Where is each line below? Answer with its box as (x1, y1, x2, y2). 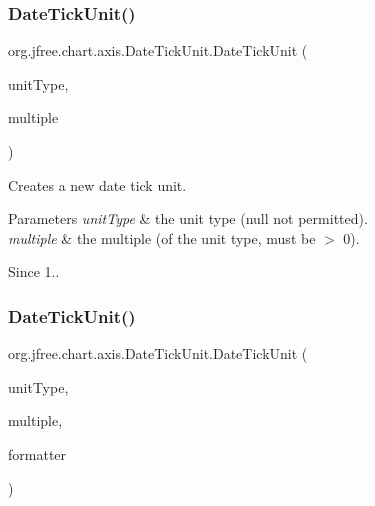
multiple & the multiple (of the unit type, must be (8, 227, 316, 248)
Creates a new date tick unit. (8, 174, 187, 195)
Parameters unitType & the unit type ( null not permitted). (8, 208, 368, 229)
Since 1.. (8, 261, 60, 282)
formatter (8, 443, 67, 464)
